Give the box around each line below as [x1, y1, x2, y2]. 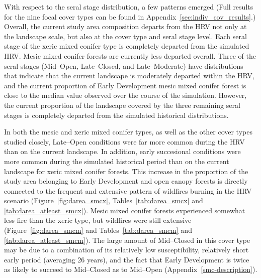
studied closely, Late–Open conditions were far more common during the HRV [4, 136, 245, 147]
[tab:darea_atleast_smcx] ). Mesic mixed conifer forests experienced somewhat [4, 205, 245, 215]
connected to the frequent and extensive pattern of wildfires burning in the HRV [4, 185, 252, 196]
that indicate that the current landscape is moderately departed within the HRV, [4, 70, 254, 81]
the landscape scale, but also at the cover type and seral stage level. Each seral [4, 31, 247, 41]
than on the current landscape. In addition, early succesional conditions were [4, 146, 241, 157]
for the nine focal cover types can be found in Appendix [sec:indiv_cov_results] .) [4, 11, 256, 22]
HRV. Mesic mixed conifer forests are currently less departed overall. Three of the [4, 50, 256, 61]
